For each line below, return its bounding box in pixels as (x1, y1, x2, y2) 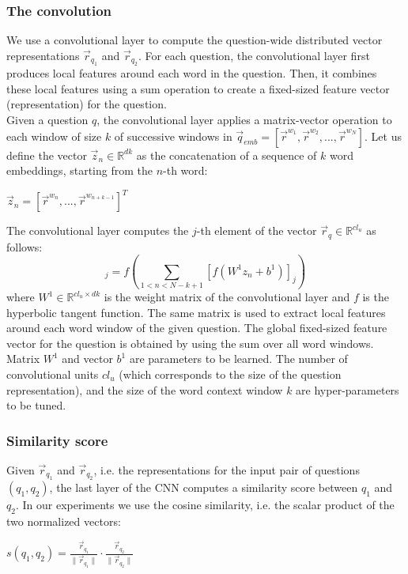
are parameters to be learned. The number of (129, 350, 348, 367)
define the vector (6, 146, 87, 163)
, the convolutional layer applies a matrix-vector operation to (96, 111, 392, 127)
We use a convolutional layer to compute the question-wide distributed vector (6, 32, 383, 48)
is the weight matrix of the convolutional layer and (104, 289, 350, 305)
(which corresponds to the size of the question (119, 366, 342, 383)
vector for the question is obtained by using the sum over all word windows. (6, 334, 374, 351)
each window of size (6, 127, 102, 144)
